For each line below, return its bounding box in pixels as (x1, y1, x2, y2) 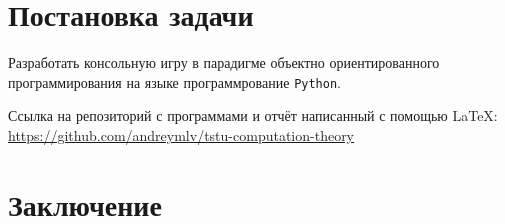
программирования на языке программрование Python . (8, 71, 341, 92)
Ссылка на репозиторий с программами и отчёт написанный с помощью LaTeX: (8, 105, 498, 126)
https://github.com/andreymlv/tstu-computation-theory (8, 124, 355, 145)
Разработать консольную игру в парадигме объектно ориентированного (8, 52, 440, 73)
